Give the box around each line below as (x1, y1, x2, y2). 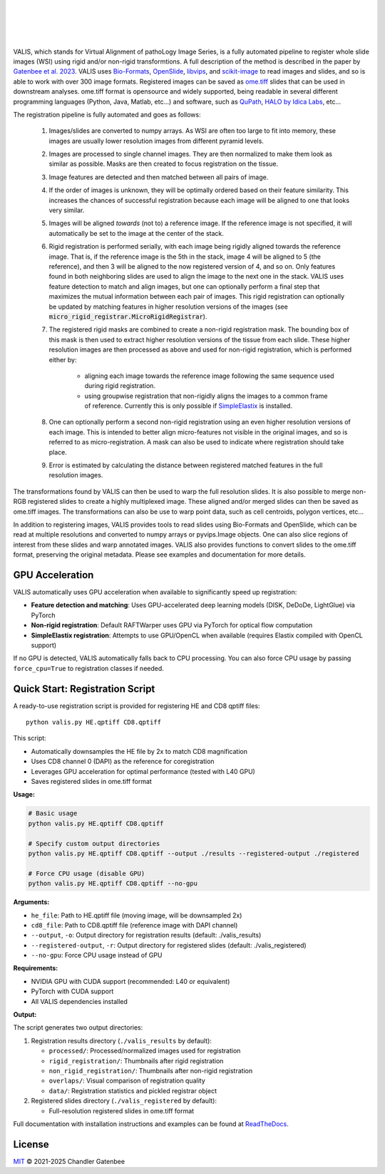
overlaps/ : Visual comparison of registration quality (48, 1076, 206, 1085)
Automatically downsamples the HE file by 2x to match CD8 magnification (31, 747, 247, 755)
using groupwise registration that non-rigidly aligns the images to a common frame (84, 392, 328, 400)
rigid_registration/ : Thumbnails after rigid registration (48, 1056, 224, 1065)
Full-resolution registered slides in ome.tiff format (48, 1106, 195, 1115)
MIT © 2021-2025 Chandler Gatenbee (13, 1157, 125, 1165)
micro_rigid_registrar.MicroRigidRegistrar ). (48, 312, 207, 321)
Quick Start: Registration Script (13, 682, 155, 695)
